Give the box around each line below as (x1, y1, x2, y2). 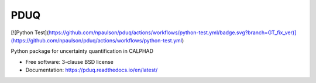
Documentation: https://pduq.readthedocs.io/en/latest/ (25, 67, 158, 74)
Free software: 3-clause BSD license (25, 58, 114, 65)
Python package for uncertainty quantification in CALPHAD (11, 48, 154, 55)
